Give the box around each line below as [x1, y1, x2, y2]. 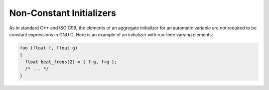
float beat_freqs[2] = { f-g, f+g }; [25, 59, 117, 65]
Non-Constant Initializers [9, 7, 117, 18]
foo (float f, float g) [19, 45, 78, 51]
